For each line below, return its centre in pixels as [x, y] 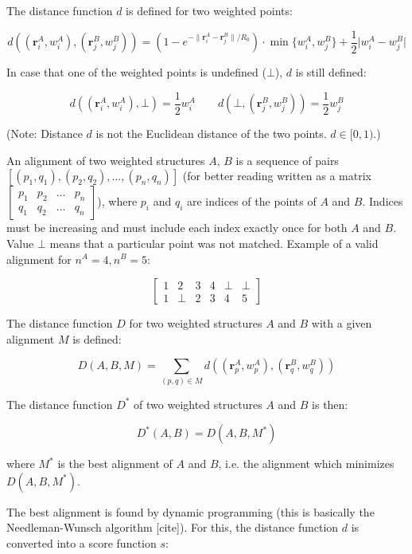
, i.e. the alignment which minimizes [306, 464]
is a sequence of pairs [287, 160]
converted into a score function [82, 542]
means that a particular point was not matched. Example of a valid [214, 243]
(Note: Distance [45, 134]
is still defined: [331, 72]
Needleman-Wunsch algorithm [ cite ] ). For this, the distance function [173, 527]
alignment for [39, 259]
